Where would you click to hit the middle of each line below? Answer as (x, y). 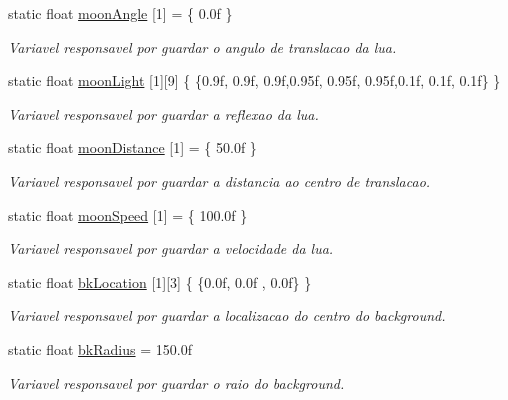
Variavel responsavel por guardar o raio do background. (176, 382)
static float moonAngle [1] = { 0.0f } (120, 13)
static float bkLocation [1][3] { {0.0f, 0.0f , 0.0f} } (160, 281)
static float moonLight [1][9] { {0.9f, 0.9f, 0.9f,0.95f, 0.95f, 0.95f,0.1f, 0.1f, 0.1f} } (254, 80)
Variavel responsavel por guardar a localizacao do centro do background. (227, 315)
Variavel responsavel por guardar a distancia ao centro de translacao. (219, 180)
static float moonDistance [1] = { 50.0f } (132, 147)
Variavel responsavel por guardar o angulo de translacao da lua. (202, 46)
